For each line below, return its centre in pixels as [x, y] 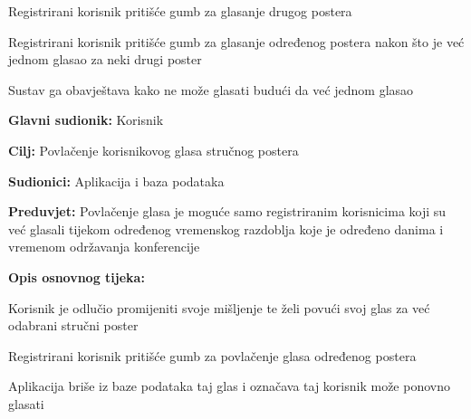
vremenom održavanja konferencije [104, 247]
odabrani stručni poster [73, 325]
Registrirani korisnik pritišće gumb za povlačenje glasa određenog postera [212, 355]
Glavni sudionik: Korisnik [86, 120]
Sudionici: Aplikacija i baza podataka [116, 181]
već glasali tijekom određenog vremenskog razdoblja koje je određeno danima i [226, 229]
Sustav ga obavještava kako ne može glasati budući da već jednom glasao [211, 89]
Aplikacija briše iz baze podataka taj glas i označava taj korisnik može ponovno [229, 386]
